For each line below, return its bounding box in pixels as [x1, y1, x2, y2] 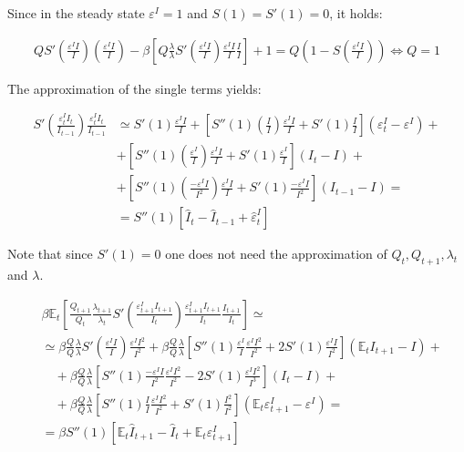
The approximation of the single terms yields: [7, 78, 262, 98]
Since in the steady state [7, 4, 145, 22]
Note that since [7, 244, 93, 263]
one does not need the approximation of [165, 244, 387, 263]
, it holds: [329, 4, 383, 22]
